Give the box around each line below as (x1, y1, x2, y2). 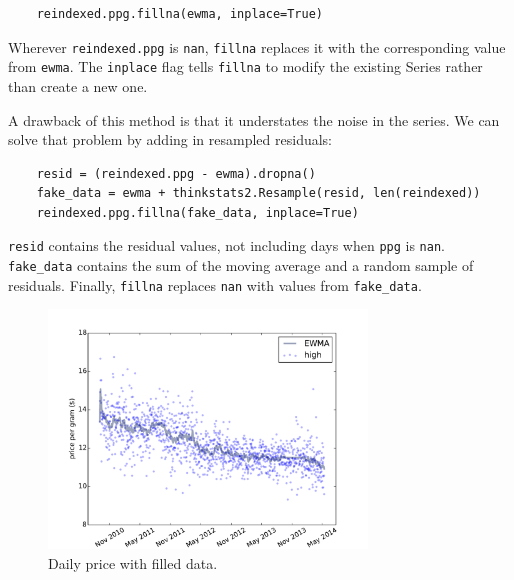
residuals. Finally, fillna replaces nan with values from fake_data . (8, 274, 422, 295)
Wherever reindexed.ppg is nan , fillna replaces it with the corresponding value (8, 36, 506, 57)
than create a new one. (8, 75, 148, 96)
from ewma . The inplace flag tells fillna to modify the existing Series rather (8, 56, 483, 77)
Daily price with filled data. (48, 553, 218, 574)
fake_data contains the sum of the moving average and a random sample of (8, 255, 474, 276)
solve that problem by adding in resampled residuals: (8, 129, 333, 150)
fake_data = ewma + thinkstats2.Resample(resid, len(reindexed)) (36, 186, 481, 201)
